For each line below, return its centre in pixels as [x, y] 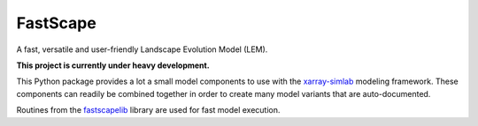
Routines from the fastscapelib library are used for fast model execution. [148, 110]
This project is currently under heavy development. [113, 65]
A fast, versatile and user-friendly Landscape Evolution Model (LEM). [142, 49]
